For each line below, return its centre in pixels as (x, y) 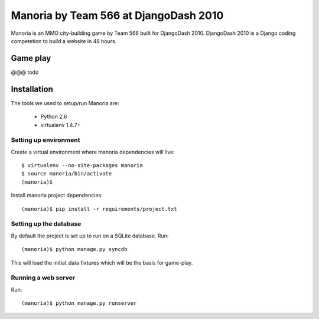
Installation (32, 89)
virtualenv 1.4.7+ (61, 125)
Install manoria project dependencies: (57, 196)
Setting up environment (45, 140)
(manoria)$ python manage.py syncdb (74, 249)
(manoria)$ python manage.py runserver (79, 303)
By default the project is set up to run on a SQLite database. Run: (90, 236)
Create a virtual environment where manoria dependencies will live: (93, 152)
